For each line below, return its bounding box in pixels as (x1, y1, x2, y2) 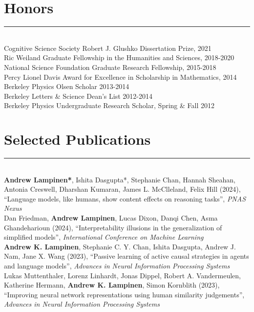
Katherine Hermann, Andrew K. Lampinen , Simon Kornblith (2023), (4, 280, 220, 290)
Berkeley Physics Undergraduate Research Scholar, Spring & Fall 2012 (4, 100, 214, 111)
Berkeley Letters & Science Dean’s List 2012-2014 (4, 90, 152, 101)
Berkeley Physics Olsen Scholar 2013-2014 (4, 81, 129, 91)
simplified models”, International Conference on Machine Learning (4, 232, 204, 242)
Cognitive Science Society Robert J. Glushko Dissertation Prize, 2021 (4, 43, 212, 53)
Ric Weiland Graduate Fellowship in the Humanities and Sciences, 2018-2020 (4, 52, 234, 63)
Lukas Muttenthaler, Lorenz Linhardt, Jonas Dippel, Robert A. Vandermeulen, (4, 270, 241, 280)
